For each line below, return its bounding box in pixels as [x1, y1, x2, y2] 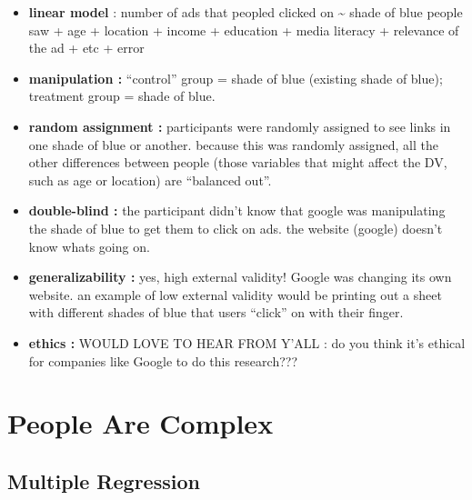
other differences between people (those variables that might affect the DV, [28, 153, 447, 172]
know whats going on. [28, 236, 150, 255]
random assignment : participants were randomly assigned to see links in [28, 116, 451, 135]
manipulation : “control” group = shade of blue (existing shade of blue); [28, 68, 443, 87]
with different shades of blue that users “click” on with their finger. [28, 303, 404, 322]
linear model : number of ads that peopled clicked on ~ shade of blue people [28, 3, 463, 21]
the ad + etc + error [28, 38, 145, 57]
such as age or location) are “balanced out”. [28, 170, 272, 189]
